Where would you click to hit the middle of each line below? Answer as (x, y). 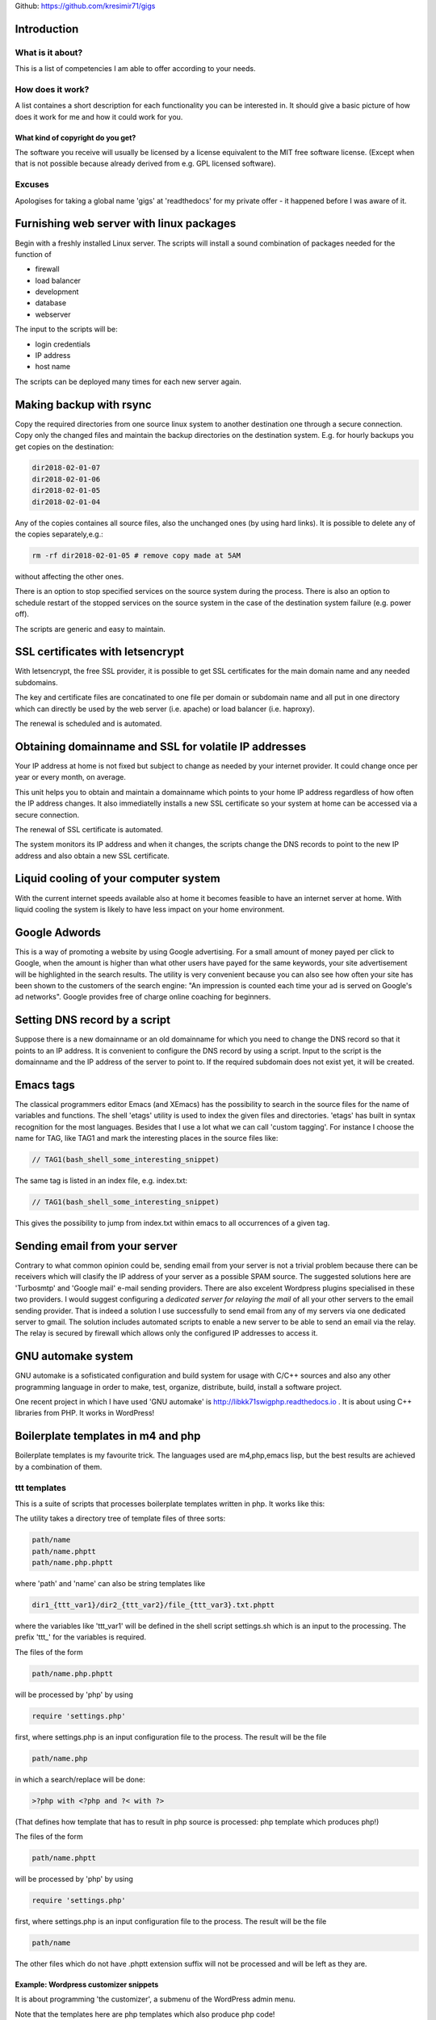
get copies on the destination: (65, 446)
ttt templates (40, 1488)
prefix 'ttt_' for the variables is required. (81, 1637)
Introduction (47, 29)
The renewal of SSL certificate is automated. (89, 829)
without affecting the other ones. (69, 577)
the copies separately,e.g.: (59, 534)
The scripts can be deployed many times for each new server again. (128, 381)
